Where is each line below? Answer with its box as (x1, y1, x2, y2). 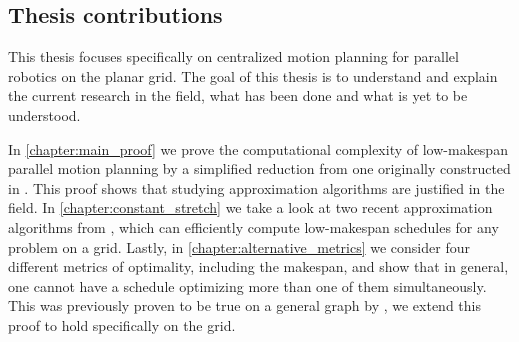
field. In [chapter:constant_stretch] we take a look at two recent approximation (8, 197, 493, 218)
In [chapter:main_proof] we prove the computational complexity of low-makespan (8, 138, 508, 159)
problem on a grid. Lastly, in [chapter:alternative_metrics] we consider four (8, 236, 470, 257)
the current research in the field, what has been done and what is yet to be (8, 85, 468, 106)
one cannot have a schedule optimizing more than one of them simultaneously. (8, 275, 487, 296)
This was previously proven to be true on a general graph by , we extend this (8, 295, 481, 316)
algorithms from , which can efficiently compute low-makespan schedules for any (8, 216, 499, 237)
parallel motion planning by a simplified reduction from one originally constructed (8, 158, 511, 179)
